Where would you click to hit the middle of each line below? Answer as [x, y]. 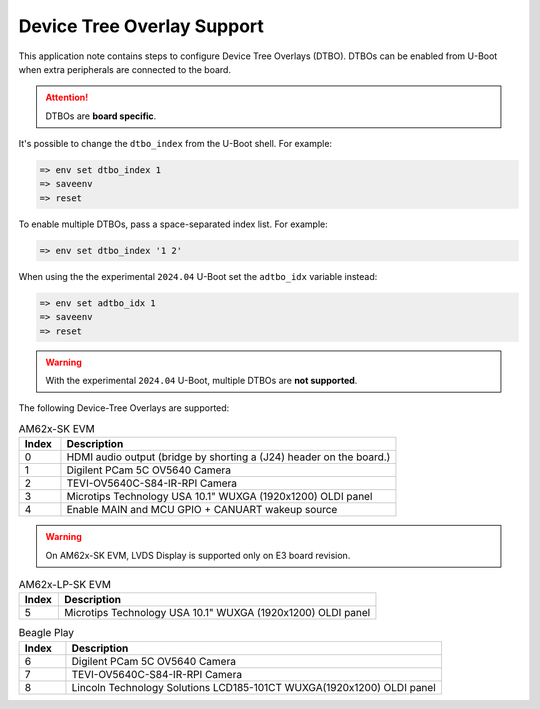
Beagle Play [46, 633]
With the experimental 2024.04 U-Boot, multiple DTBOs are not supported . [201, 380]
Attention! [67, 97]
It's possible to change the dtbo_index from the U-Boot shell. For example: [175, 144]
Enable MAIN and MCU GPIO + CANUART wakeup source [202, 510]
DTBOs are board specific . [101, 116]
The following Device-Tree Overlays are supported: [124, 408]
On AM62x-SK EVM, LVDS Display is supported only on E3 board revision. [198, 555]
